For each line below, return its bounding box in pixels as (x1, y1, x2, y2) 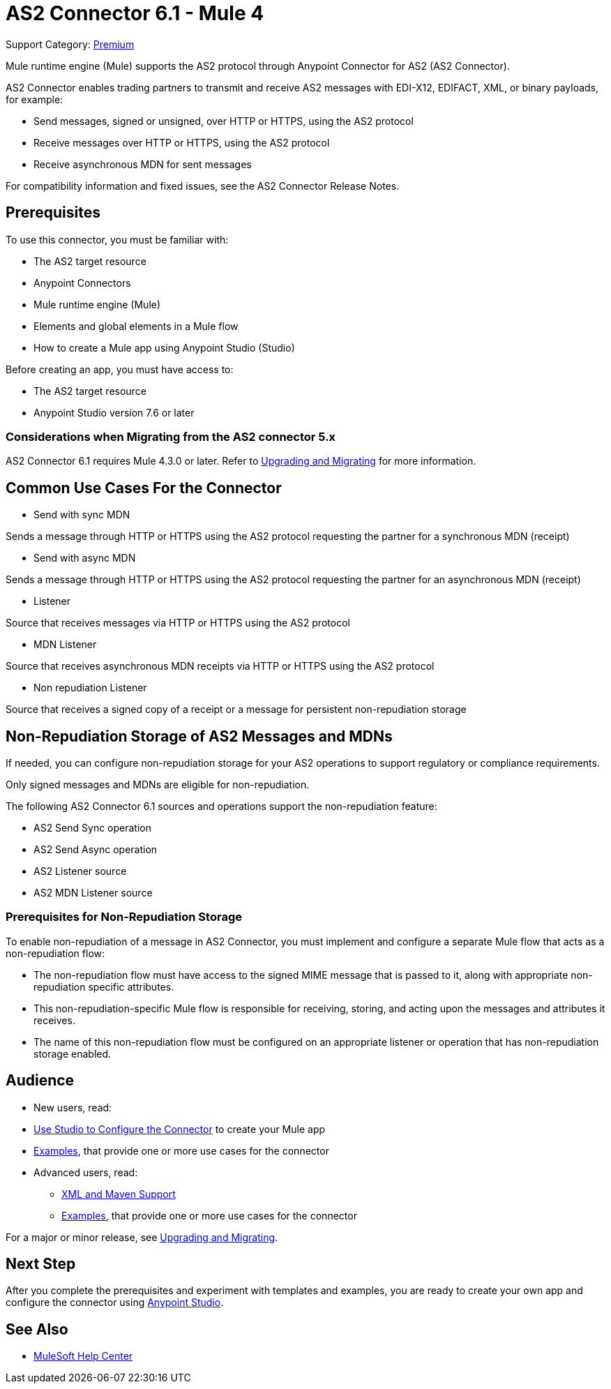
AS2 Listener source (33, 865, 127, 878)
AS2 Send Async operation (33, 843, 158, 856)
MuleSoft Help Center (33, 1350, 133, 1362)
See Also (6, 1320, 68, 1338)
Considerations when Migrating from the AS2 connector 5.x (6, 429, 336, 444)
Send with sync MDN (33, 509, 130, 521)
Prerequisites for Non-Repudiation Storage (6, 910, 242, 924)
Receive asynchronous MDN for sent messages (33, 158, 252, 170)
